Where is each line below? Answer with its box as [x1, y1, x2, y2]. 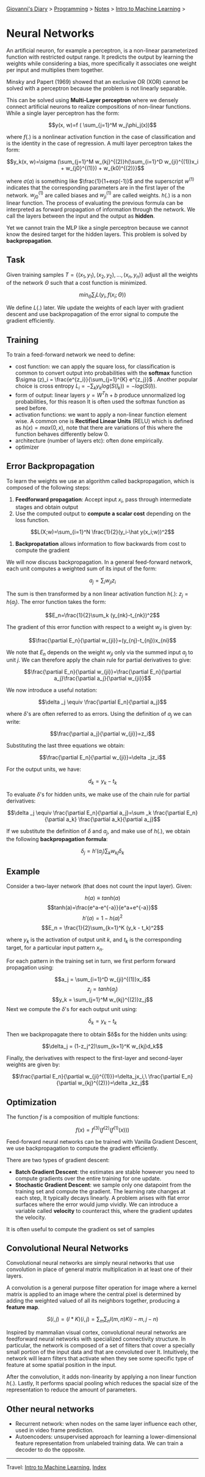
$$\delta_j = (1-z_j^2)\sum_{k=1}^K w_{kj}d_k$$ [41, 1042, 164, 1050]
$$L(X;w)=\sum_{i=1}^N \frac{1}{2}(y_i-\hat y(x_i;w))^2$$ [30, 528, 175, 536]
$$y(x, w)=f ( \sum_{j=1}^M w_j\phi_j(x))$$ [48, 121, 157, 128]
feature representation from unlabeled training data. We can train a [15, 1440, 184, 1447]
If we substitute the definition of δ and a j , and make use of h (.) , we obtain [6, 827, 190, 836]
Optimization [6, 1097, 57, 1107]
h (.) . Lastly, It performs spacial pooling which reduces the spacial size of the [6, 1380, 198, 1387]
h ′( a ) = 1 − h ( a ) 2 [82, 913, 123, 922]
